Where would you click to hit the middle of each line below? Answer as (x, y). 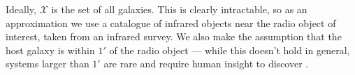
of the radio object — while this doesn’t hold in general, (230, 50)
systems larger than (48, 64)
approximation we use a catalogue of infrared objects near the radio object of (171, 23)
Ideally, (21, 9)
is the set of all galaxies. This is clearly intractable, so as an (179, 9)
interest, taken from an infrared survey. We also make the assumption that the (174, 36)
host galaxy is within (50, 50)
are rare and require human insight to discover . (206, 64)
